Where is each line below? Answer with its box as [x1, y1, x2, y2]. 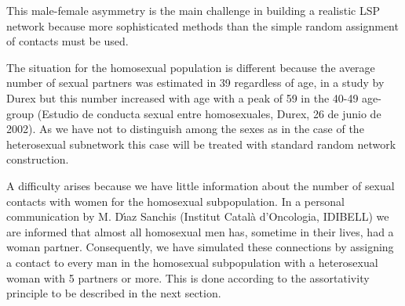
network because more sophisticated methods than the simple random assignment [6, 17, 399, 34]
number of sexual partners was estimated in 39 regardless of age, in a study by [6, 74, 385, 91]
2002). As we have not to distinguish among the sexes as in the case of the [6, 121, 364, 137]
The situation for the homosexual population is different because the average [6, 59, 375, 75]
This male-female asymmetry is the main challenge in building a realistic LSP [6, 2, 380, 18]
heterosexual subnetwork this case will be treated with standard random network [6, 135, 396, 152]
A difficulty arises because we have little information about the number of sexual [6, 177, 395, 193]
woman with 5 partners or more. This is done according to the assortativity [6, 269, 370, 286]
